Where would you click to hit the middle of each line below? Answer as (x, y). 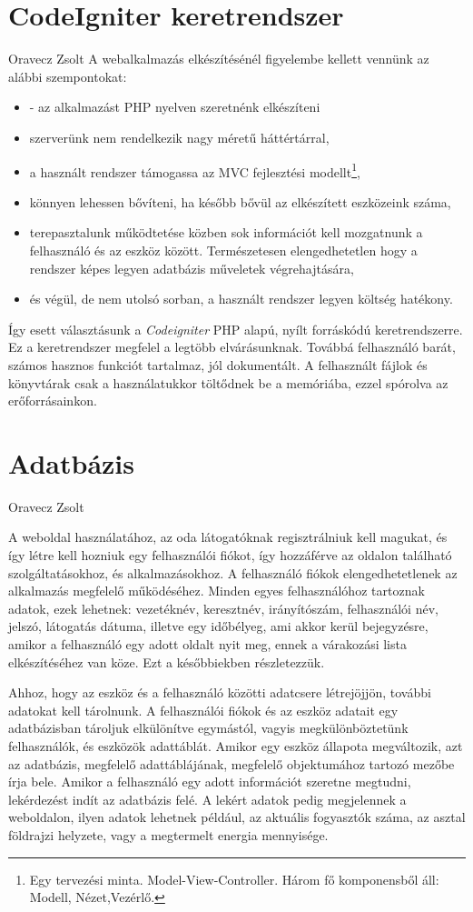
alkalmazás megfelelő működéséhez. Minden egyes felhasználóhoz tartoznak (217, 591)
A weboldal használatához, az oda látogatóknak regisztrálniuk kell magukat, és (228, 537)
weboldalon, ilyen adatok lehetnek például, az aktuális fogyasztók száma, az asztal (237, 817)
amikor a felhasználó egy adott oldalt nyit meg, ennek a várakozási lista (207, 643)
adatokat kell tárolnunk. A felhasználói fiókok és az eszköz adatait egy (203, 710)
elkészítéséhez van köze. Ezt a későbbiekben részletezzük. (167, 661)
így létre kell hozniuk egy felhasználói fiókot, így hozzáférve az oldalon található (230, 555)
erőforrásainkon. (53, 401)
